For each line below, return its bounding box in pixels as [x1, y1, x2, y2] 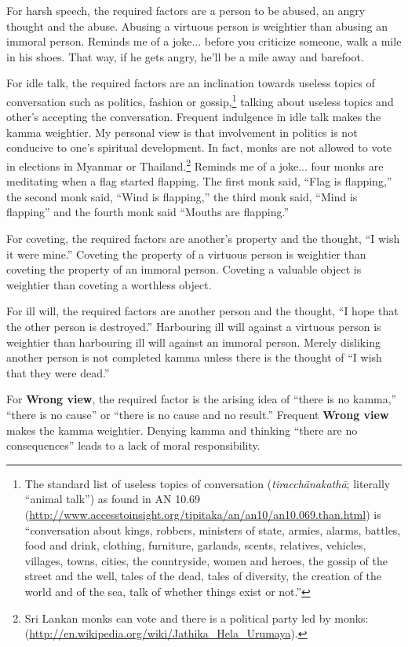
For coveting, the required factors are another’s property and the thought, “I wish [6, 230, 400, 247]
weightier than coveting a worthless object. [6, 276, 212, 292]
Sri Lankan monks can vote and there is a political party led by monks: [24, 609, 369, 626]
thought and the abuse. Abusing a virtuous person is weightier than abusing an [6, 17, 388, 34]
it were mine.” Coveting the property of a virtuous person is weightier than [6, 245, 366, 262]
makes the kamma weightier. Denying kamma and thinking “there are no [6, 421, 358, 438]
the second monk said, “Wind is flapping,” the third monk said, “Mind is [6, 188, 358, 204]
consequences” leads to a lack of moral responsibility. [6, 437, 260, 454]
